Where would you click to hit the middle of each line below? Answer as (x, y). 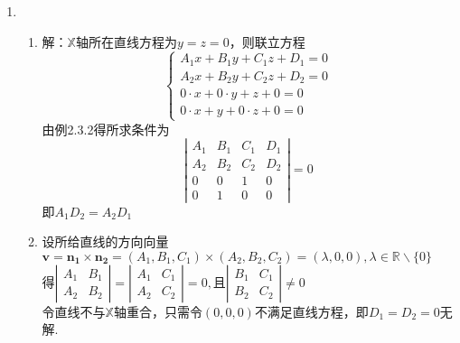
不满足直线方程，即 (311, 311)
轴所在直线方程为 (126, 41)
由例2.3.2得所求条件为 (106, 129)
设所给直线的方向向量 (105, 241)
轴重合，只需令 (158, 311)
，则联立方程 (267, 41)
